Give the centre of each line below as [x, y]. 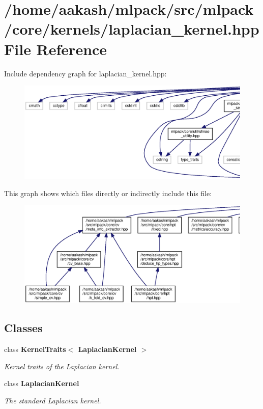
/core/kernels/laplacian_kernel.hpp [132, 29]
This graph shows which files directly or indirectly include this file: [108, 193]
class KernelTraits [35, 349]
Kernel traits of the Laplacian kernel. [62, 366]
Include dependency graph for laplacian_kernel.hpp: [85, 73]
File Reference [56, 49]
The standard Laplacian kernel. [53, 400]
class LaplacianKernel [42, 383]
